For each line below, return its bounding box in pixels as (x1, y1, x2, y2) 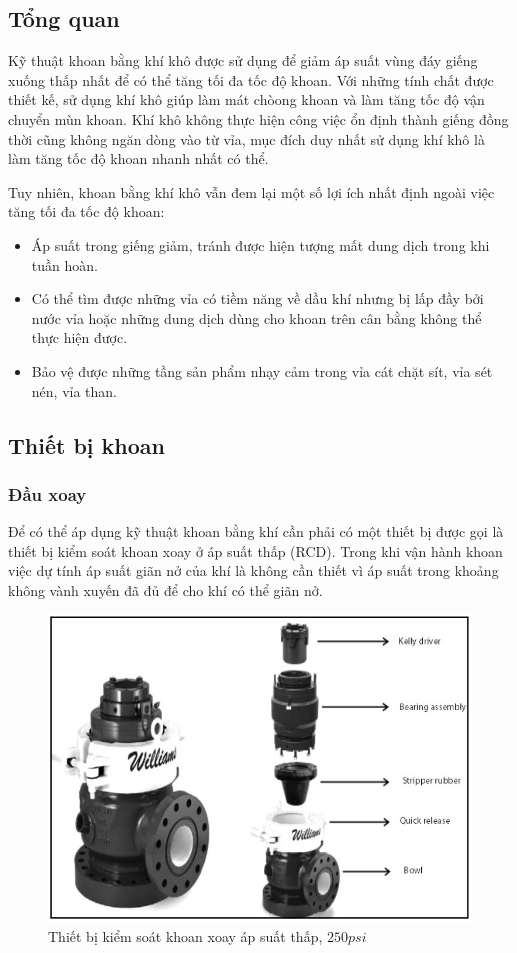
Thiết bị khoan (8, 429, 165, 460)
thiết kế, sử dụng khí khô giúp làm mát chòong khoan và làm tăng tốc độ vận (8, 89, 485, 110)
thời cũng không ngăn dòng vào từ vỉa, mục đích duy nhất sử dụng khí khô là (8, 128, 485, 149)
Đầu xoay (8, 481, 87, 506)
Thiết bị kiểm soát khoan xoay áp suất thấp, (48, 925, 323, 946)
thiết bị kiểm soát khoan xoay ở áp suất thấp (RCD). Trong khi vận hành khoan (8, 540, 503, 561)
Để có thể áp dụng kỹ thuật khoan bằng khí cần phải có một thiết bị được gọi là (8, 521, 504, 542)
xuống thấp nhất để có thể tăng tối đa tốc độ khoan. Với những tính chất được (8, 69, 494, 90)
